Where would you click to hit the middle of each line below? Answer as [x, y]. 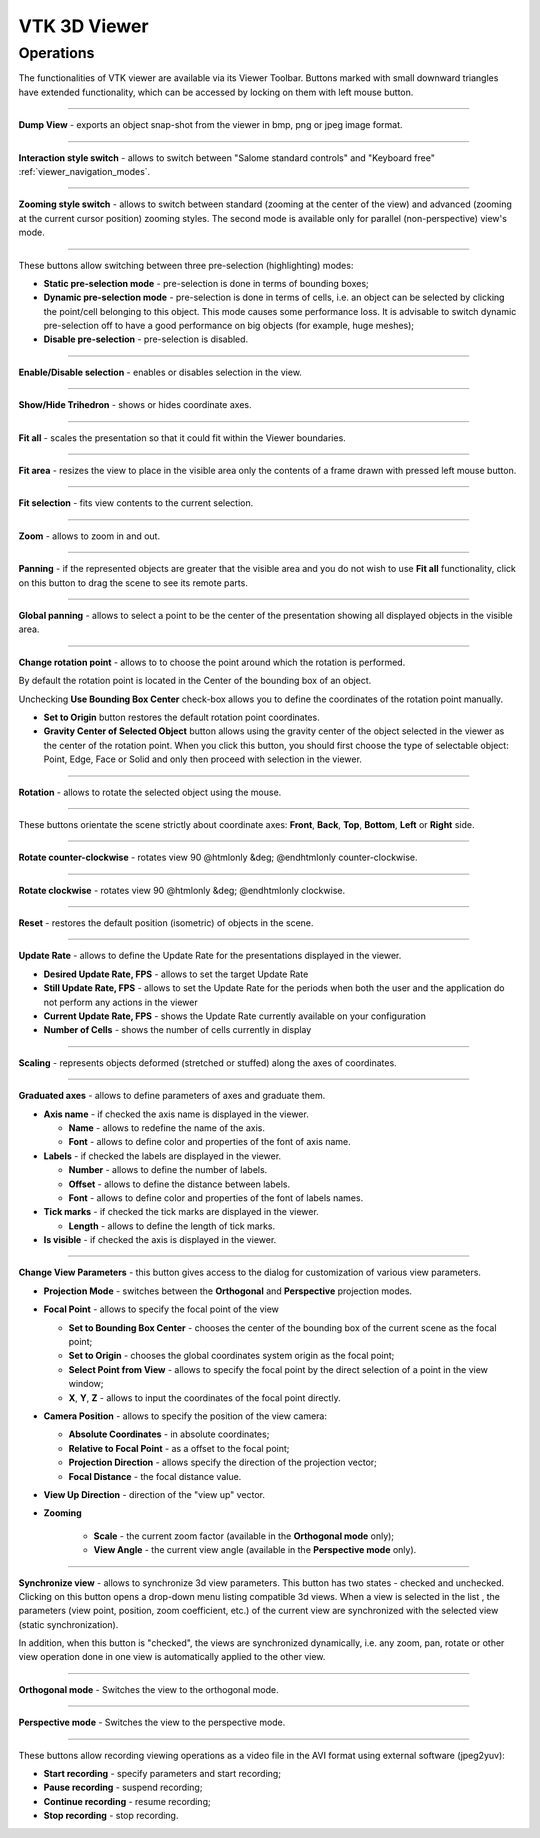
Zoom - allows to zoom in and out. [89, 536]
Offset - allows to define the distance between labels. [179, 1184]
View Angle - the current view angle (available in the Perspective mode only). [255, 1550]
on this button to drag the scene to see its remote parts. [133, 582]
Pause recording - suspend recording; [123, 1787]
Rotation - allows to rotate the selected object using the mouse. [150, 792]
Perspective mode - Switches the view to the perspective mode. [152, 1722]
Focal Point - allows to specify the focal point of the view [161, 1309]
